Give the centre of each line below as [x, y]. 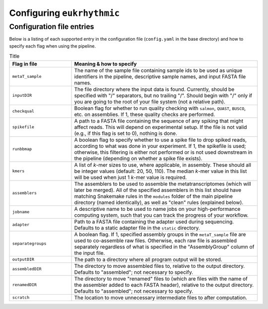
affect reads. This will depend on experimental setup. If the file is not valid [161, 127]
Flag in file [25, 63]
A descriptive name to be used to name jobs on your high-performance [157, 209]
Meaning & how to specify [105, 63]
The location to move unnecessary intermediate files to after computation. [161, 298]
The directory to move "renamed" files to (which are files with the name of [161, 279]
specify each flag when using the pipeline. [53, 46]
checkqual [23, 111]
